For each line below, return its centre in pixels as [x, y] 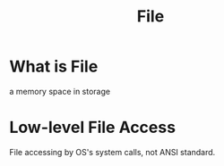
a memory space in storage [60, 91]
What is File [54, 66]
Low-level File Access [93, 128]
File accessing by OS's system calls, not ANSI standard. [112, 152]
